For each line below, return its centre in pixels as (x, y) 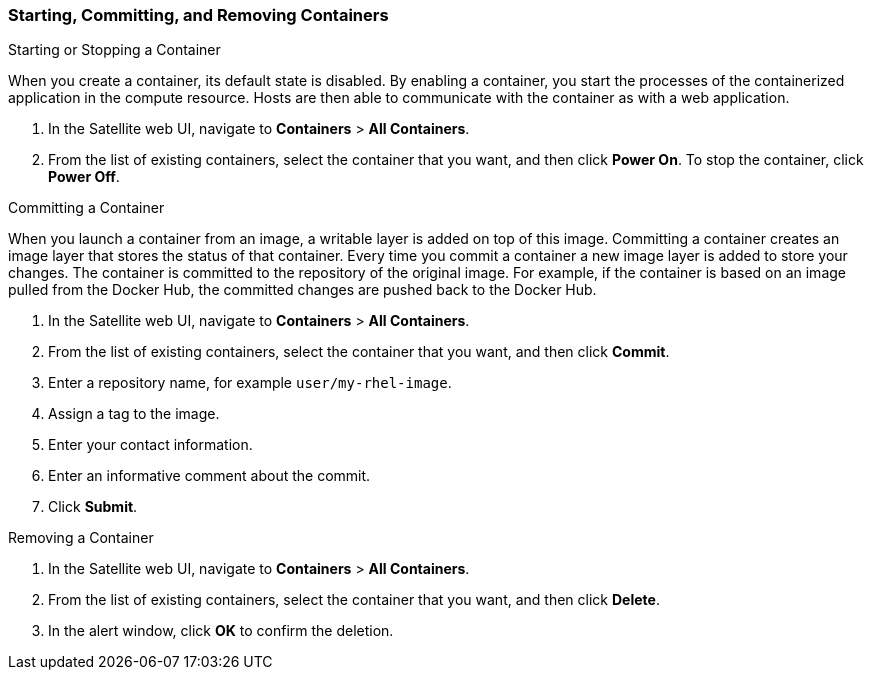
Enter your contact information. (150, 445)
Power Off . (84, 177)
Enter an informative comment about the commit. (209, 476)
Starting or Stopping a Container (114, 50)
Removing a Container (81, 538)
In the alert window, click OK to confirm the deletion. (221, 631)
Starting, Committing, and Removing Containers (198, 15)
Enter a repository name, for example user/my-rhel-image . (250, 383)
